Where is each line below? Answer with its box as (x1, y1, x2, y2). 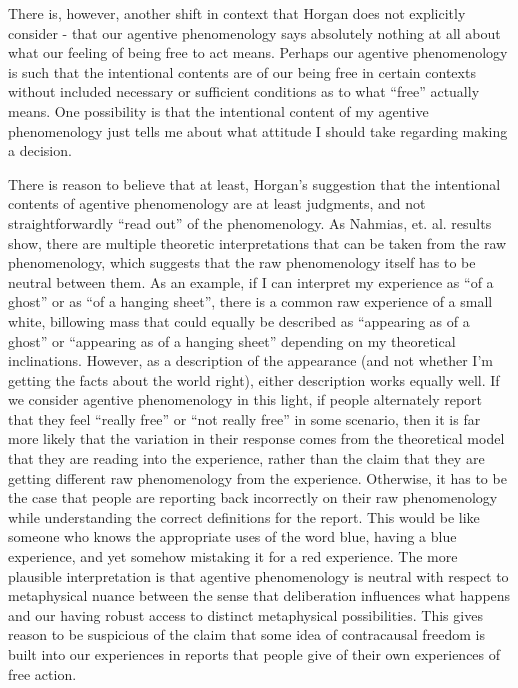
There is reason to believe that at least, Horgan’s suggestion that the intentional (8, 173, 501, 194)
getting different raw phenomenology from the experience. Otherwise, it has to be (8, 467, 507, 488)
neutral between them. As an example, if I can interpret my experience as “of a (8, 271, 494, 292)
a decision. (8, 140, 72, 161)
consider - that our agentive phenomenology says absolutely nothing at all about (8, 22, 501, 43)
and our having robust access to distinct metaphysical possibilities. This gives (8, 604, 483, 625)
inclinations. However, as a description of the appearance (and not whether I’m (8, 350, 493, 371)
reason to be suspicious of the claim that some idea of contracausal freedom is (8, 624, 485, 645)
